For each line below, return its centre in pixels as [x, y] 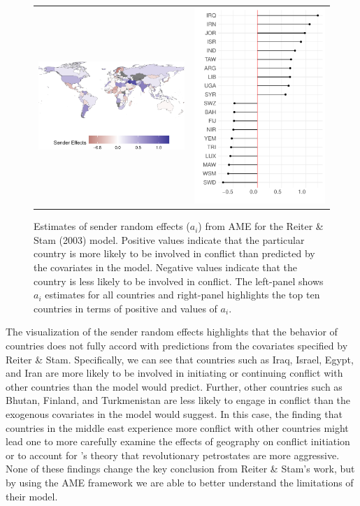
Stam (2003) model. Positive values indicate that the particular [169, 239]
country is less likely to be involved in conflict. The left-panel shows [179, 281]
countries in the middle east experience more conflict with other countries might [177, 427]
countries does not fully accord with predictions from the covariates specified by [177, 346]
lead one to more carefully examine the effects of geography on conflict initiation [178, 441]
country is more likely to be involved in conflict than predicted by [174, 253]
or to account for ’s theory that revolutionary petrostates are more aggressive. [173, 455]
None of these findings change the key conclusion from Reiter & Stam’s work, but [180, 469]
